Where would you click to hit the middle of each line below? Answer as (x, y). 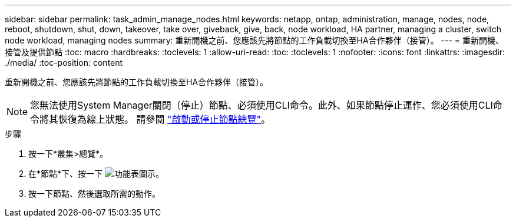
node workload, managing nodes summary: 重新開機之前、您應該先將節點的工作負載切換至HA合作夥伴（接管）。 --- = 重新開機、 (254, 40)
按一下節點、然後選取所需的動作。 (94, 194)
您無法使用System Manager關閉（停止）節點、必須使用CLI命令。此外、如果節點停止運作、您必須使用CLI (262, 105)
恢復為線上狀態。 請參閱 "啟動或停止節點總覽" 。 (165, 119)
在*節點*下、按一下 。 (96, 174)
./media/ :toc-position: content (64, 63)
